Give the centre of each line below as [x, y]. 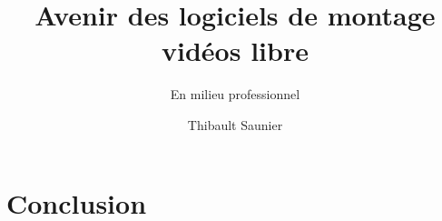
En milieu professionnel [235, 94]
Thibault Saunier [235, 124]
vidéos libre [235, 50]
